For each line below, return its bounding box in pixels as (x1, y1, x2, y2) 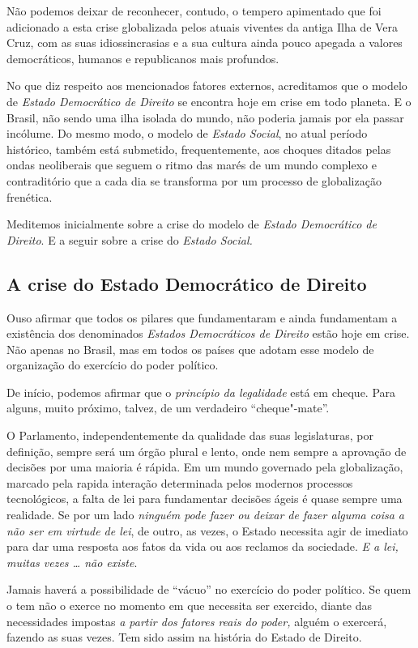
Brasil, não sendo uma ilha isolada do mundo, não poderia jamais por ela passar (6, 109, 404, 126)
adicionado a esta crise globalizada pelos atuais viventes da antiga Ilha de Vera (6, 18, 399, 35)
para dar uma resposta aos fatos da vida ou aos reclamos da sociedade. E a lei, (6, 538, 399, 555)
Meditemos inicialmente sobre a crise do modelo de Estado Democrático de (6, 215, 377, 232)
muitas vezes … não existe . (6, 553, 138, 570)
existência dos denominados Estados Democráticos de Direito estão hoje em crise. (6, 325, 410, 342)
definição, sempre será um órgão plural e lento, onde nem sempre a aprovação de (6, 442, 407, 459)
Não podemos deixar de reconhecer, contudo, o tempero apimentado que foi (6, 2, 382, 19)
